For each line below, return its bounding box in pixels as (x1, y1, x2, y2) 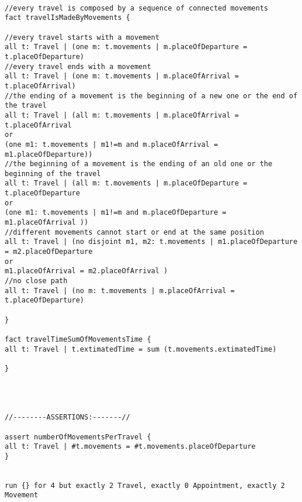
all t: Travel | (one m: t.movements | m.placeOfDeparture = (5, 43, 248, 51)
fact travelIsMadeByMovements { (5, 13, 130, 22)
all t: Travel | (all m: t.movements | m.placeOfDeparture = (5, 179, 248, 188)
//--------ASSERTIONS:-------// (5, 413, 130, 422)
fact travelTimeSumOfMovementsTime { (5, 335, 151, 343)
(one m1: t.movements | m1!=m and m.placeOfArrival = (5, 140, 218, 149)
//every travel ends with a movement (5, 62, 151, 71)
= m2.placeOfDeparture (5, 247, 93, 256)
